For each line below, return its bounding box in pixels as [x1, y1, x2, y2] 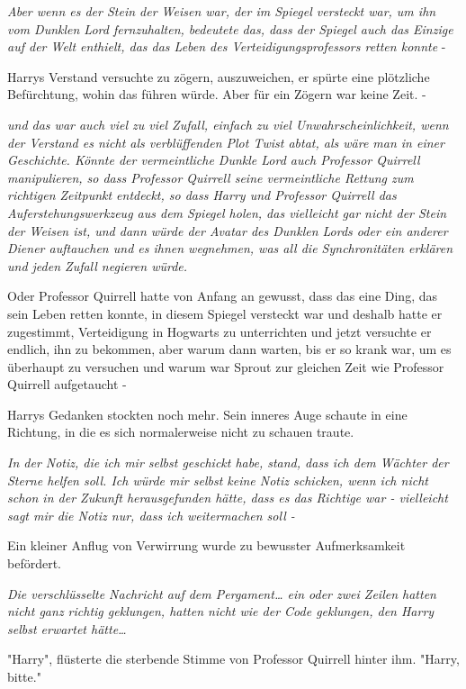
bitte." [7, 667, 41, 685]
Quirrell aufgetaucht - [7, 375, 127, 394]
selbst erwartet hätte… [7, 619, 127, 638]
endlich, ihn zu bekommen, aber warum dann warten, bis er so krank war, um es [7, 340, 452, 358]
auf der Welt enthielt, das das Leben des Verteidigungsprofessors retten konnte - [7, 37, 446, 56]
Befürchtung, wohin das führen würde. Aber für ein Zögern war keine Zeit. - [7, 85, 426, 104]
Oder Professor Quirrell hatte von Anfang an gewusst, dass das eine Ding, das [7, 286, 437, 305]
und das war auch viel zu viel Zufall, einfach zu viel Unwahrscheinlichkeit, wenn [7, 114, 449, 133]
